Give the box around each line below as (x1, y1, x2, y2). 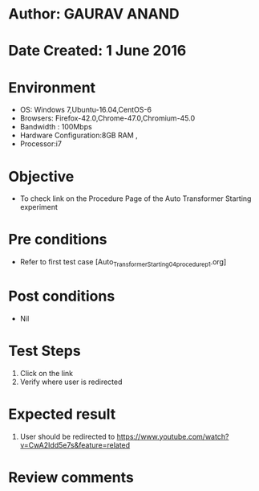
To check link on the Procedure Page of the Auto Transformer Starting (19, 194, 252, 203)
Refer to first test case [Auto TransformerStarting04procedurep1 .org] (19, 257, 227, 268)
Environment (8, 78, 96, 96)
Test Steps (8, 342, 82, 360)
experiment (19, 203, 59, 212)
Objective (8, 167, 75, 186)
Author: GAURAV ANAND (8, 5, 180, 23)
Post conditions (8, 287, 115, 305)
